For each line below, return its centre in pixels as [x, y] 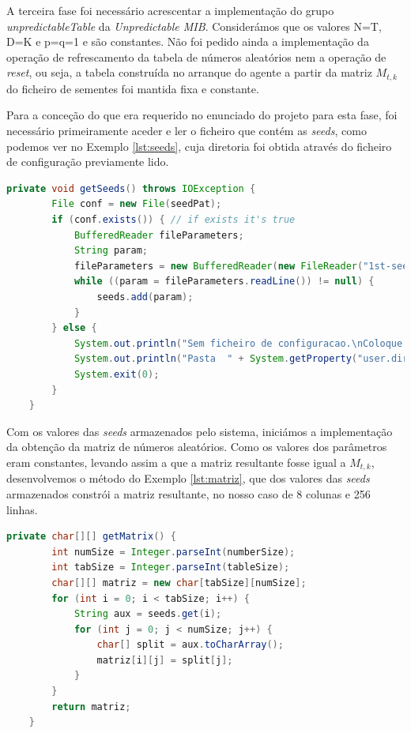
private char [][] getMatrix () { [91, 537]
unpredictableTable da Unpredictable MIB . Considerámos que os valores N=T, [194, 26]
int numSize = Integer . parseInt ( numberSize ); [173, 552]
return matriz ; [91, 707]
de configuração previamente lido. [88, 162]
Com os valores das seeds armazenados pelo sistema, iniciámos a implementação [200, 431]
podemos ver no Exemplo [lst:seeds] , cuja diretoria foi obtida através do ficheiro [199, 146]
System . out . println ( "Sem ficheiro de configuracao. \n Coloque [238, 343]
